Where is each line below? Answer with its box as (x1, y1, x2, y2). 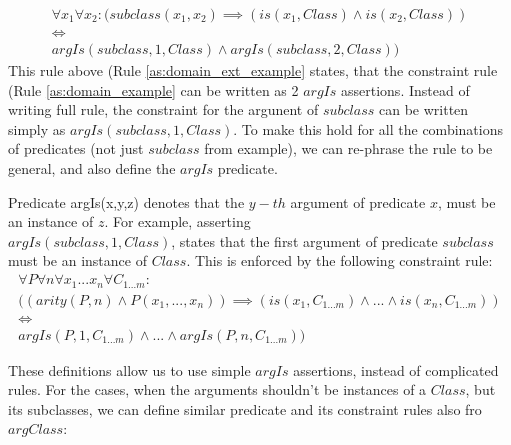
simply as (8, 118, 66, 139)
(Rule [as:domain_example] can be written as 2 (8, 79, 299, 100)
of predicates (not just (8, 138, 144, 159)
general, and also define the (8, 158, 176, 179)
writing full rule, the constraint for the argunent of (8, 99, 319, 120)
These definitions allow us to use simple (8, 359, 251, 380)
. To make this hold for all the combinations (233, 118, 503, 139)
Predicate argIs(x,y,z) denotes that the (8, 191, 245, 212)
